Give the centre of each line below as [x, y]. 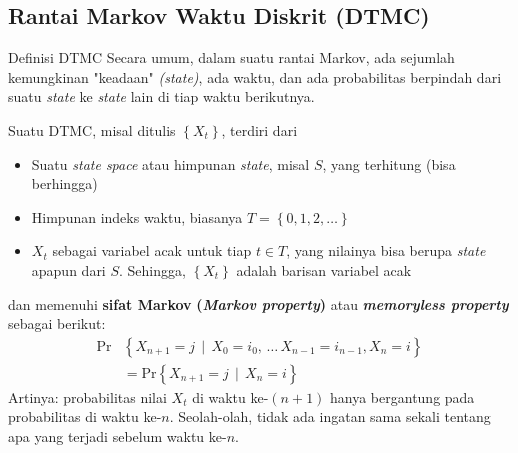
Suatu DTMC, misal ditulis [92, 129]
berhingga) [64, 183]
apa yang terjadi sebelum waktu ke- [117, 435]
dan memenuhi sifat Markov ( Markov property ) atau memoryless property [258, 303]
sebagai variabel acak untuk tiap [152, 250]
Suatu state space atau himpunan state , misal [170, 163]
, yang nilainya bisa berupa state [386, 250]
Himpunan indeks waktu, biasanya [137, 216]
